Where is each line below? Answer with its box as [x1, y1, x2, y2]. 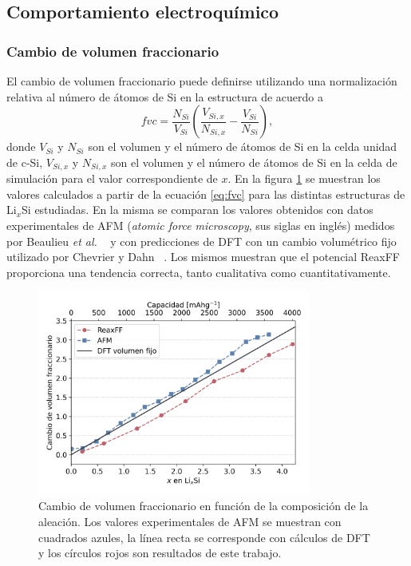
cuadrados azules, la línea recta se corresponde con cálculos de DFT [38, 528, 370, 545]
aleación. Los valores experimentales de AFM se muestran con [38, 513, 342, 529]
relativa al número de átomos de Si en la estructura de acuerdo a [6, 88, 323, 105]
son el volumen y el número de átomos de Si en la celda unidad [88, 138, 397, 155]
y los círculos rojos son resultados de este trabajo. [38, 544, 282, 561]
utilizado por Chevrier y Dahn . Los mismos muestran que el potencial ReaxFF [6, 248, 400, 265]
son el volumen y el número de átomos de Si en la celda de [110, 153, 397, 170]
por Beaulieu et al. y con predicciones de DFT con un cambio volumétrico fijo [6, 232, 397, 249]
